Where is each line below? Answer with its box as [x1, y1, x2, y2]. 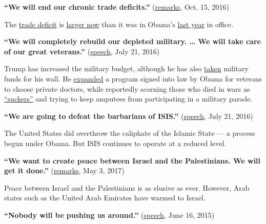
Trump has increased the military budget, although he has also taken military [4, 63, 249, 74]
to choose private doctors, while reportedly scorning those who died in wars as [4, 83, 250, 94]
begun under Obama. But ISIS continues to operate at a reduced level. [4, 137, 227, 148]
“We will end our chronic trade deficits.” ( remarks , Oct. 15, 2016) [4, 2, 229, 12]
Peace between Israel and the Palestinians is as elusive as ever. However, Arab [4, 182, 250, 193]
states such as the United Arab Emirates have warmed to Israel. [4, 192, 206, 203]
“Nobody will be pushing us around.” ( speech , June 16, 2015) [4, 209, 215, 220]
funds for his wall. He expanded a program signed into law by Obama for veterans [4, 73, 262, 84]
